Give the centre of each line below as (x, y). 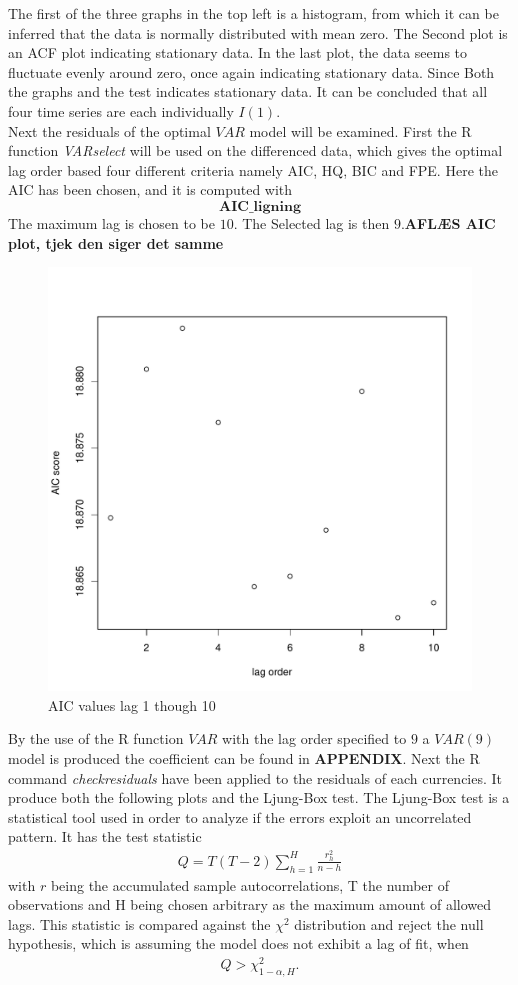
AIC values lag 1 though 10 (132, 704)
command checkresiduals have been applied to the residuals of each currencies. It (255, 777)
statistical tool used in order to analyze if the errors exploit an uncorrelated (240, 816)
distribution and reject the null (389, 923)
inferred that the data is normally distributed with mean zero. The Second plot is (258, 32)
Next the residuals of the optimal (109, 130)
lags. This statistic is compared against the (139, 923)
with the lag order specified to (314, 738)
